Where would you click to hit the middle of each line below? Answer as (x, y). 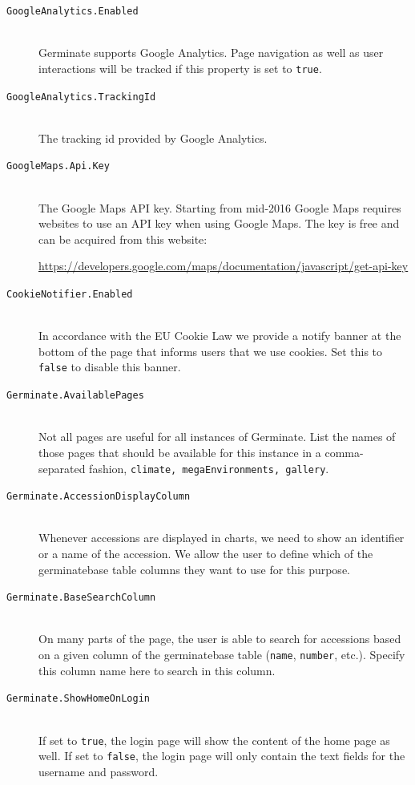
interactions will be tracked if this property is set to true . (180, 68)
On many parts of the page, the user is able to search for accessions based (220, 639)
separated (62, 468)
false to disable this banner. (110, 367)
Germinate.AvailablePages (75, 396)
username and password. (99, 771)
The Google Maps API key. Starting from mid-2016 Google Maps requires (220, 207)
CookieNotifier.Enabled (70, 294)
